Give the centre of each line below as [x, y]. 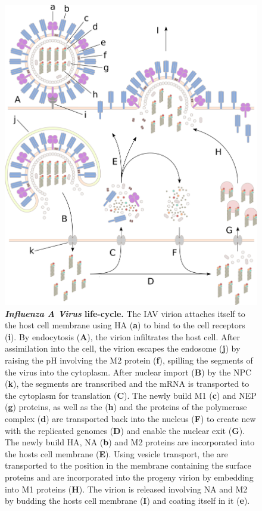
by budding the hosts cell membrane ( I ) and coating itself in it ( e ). [127, 501]
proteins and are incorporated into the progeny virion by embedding [129, 477]
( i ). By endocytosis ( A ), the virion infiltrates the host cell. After [122, 336]
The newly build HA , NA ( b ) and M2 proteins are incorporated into [130, 442]
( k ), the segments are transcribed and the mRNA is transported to [127, 384]
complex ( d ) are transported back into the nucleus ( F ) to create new [130, 419]
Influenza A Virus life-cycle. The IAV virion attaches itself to [125, 313]
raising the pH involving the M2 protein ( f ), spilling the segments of [129, 360]
